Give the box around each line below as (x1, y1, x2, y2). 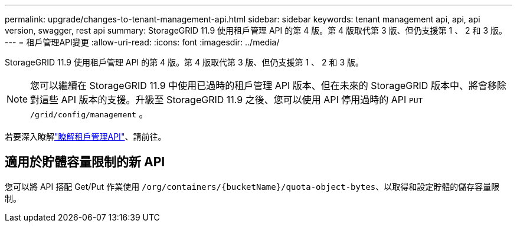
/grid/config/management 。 (30, 108, 149, 120)
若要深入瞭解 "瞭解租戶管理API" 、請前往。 (5, 131, 166, 142)
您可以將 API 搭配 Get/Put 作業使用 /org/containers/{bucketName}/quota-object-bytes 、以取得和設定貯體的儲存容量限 (5, 181, 500, 192)
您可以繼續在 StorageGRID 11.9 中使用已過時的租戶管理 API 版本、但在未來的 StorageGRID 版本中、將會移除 (30, 80, 506, 91)
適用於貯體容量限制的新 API (5, 154, 165, 170)
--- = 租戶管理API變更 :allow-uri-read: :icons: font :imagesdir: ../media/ (5, 37, 280, 47)
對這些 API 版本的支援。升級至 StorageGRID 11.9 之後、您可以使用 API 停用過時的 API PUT (30, 94, 423, 106)
